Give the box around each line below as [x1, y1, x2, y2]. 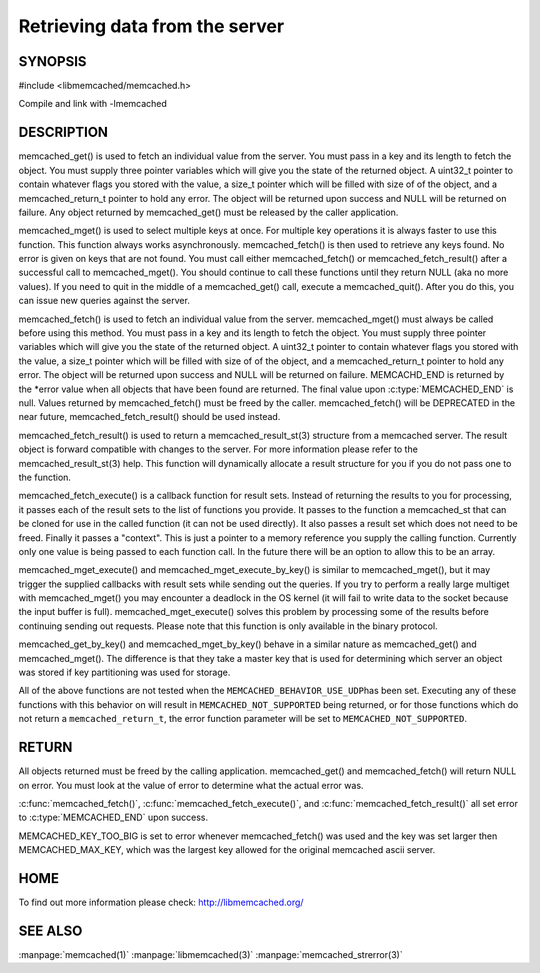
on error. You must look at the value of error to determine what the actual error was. [18, 779, 364, 791]
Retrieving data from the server [18, 15, 285, 37]
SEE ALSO [18, 922, 83, 939]
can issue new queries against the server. [18, 295, 190, 307]
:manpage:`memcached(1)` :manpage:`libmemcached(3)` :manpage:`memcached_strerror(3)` [18, 948, 404, 960]
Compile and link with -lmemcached [18, 98, 167, 110]
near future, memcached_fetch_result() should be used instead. [18, 411, 281, 423]
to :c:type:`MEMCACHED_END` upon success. [18, 811, 209, 824]
